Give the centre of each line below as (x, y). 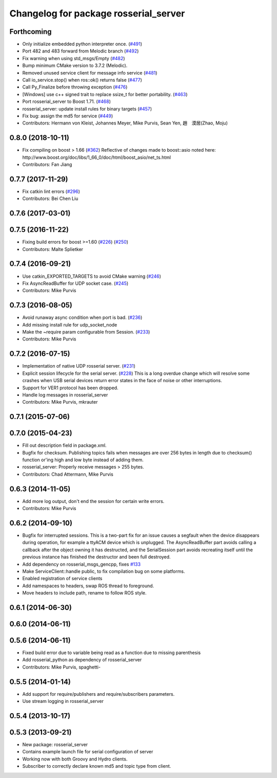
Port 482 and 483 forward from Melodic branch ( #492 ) (81, 51)
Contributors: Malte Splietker (53, 249)
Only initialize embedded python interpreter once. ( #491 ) (82, 44)
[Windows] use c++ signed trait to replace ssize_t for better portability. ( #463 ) (105, 94)
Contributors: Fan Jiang (47, 165)
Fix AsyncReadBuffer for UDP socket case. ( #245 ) (75, 283)
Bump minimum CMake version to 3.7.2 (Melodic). (75, 66)
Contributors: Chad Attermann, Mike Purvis (68, 474)
